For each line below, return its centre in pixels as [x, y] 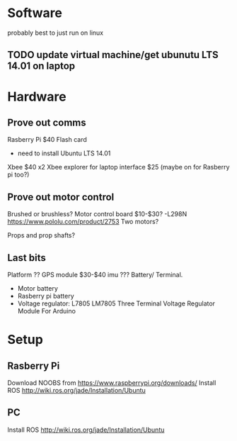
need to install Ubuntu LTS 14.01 [64, 153]
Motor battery [37, 288]
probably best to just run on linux [56, 33]
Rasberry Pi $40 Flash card [47, 140]
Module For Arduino [47, 311]
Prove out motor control [61, 197]
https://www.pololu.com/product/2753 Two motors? [83, 222]
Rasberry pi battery [46, 296]
